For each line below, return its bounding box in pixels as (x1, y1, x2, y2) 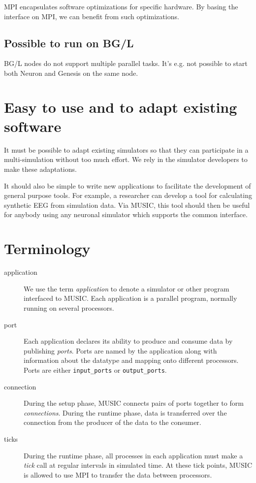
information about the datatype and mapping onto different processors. (24, 355, 239, 365)
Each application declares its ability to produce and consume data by (24, 336, 233, 346)
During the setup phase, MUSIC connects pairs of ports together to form (24, 398, 244, 408)
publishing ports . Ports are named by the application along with (24, 345, 217, 355)
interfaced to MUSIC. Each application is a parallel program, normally (24, 293, 237, 303)
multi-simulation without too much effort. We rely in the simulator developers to (4, 154, 248, 164)
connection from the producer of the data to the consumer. (24, 417, 201, 427)
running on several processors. (24, 302, 114, 313)
